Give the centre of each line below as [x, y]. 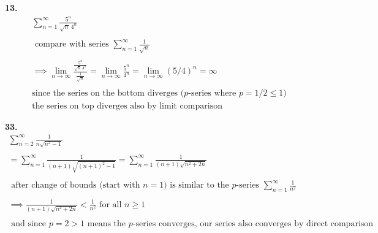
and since [29, 224]
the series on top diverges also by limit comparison [127, 106]
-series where [212, 94]
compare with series [72, 44]
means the [107, 224]
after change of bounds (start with [76, 185]
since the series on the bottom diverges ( [108, 94]
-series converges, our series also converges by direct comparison [253, 224]
